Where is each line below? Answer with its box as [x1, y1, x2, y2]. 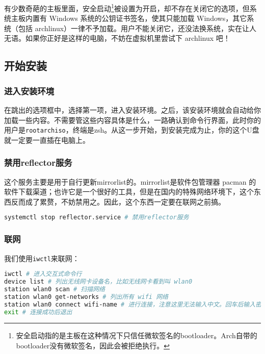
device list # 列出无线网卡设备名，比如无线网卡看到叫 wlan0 [4, 278, 193, 286]
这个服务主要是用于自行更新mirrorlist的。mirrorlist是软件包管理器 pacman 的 [4, 176, 256, 187]
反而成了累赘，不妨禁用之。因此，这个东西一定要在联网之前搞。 [11, 196, 225, 207]
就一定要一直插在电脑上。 [4, 134, 90, 145]
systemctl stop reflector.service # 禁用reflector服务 [4, 214, 189, 221]
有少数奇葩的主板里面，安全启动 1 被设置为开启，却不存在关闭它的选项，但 [4, 2, 250, 13]
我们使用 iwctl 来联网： [4, 252, 79, 263]
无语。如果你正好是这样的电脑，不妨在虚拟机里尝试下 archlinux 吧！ [4, 33, 230, 43]
